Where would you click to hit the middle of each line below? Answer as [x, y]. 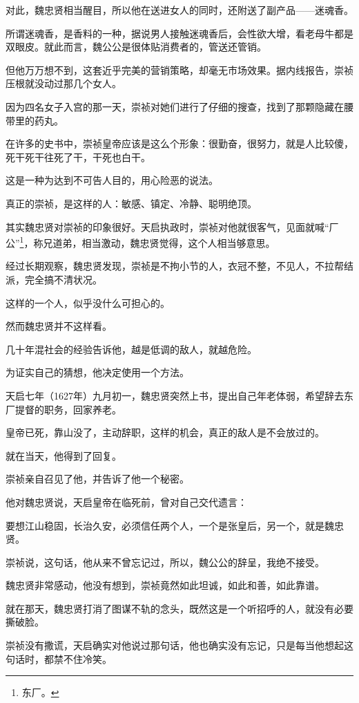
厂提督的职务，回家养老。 [64, 409]
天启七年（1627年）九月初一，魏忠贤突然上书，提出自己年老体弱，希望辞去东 [179, 395]
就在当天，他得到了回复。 [64, 455]
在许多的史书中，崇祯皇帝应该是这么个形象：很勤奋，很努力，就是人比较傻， [179, 143]
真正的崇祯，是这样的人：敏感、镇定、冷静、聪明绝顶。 [131, 203]
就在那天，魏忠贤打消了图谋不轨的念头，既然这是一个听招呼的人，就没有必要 [179, 608]
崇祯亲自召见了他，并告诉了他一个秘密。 [97, 479]
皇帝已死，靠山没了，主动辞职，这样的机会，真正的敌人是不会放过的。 [165, 432]
